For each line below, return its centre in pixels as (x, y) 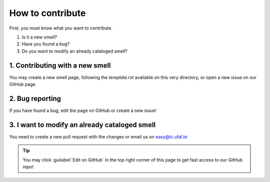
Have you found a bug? (46, 44)
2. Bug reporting (35, 98)
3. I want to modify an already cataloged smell (82, 125)
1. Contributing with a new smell (60, 65)
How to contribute (47, 13)
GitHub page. (23, 84)
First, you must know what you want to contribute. (61, 28)
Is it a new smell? (39, 37)
